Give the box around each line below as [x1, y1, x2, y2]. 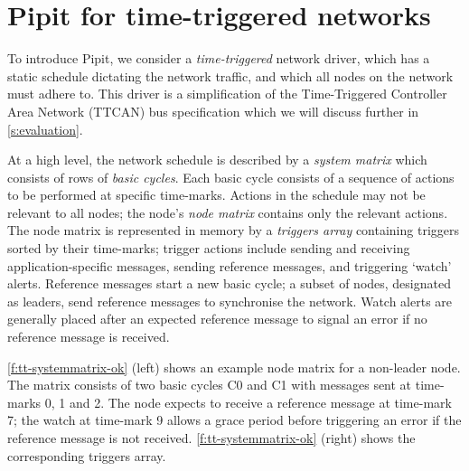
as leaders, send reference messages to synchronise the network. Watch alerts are [7, 291, 453, 310]
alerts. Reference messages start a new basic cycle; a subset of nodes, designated [7, 274, 451, 293]
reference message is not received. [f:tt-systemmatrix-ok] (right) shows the [7, 429, 416, 447]
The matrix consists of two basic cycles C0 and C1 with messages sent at [7, 375, 412, 394]
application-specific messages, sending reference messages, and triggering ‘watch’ [7, 256, 452, 275]
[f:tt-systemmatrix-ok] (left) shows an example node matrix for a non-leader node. [7, 357, 461, 376]
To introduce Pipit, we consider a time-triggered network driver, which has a [7, 49, 430, 68]
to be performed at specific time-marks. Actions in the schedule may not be [7, 185, 426, 204]
